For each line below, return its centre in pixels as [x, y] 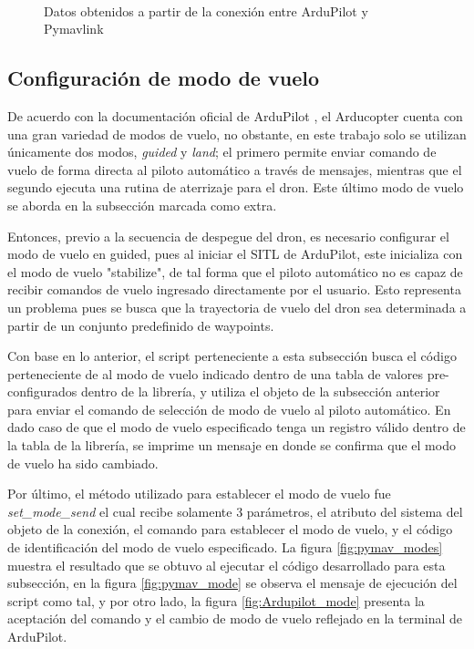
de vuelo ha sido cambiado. [83, 463]
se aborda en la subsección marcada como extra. [142, 205]
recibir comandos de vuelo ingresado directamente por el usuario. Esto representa [234, 289]
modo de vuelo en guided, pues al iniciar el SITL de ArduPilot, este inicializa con [235, 254]
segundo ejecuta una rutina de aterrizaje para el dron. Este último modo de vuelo [236, 187]
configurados [42, 391]
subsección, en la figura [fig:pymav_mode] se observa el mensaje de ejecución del [232, 583]
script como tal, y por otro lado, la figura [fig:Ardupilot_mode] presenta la [216, 600]
